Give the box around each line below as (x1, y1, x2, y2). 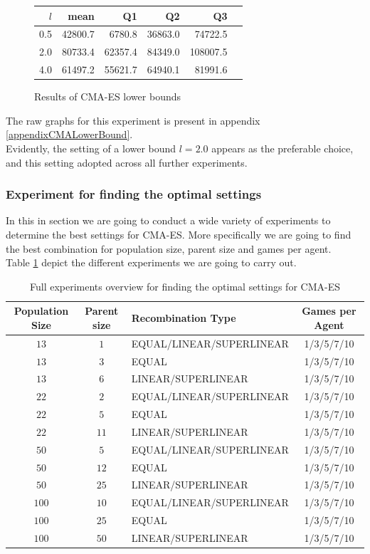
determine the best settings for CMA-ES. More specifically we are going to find (6, 226, 351, 241)
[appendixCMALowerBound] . (6, 127, 133, 142)
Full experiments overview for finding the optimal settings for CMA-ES (30, 278, 340, 293)
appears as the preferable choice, (211, 140, 354, 155)
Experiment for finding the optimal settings (6, 185, 262, 203)
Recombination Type (131, 310, 236, 325)
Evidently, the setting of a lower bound (6, 140, 176, 155)
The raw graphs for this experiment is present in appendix (6, 113, 260, 127)
